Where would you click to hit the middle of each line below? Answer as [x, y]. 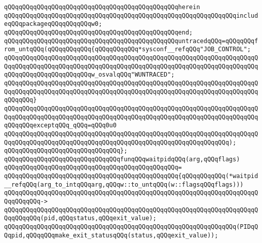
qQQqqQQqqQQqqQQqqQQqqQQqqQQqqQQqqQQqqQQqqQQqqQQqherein [102, 7]
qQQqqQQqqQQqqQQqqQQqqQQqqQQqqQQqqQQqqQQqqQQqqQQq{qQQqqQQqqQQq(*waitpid [131, 176]
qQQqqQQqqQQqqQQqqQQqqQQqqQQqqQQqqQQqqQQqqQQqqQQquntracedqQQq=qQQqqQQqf [131, 41]
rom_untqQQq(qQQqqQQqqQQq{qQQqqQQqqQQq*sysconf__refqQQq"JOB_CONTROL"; [127, 49]
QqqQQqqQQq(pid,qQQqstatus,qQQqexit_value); [80, 218]
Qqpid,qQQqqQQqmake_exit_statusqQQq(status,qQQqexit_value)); [111, 235]
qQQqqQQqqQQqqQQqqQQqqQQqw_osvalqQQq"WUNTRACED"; [89, 75]
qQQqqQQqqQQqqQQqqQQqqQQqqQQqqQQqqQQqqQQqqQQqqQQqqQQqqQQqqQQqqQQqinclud [131, 15]
